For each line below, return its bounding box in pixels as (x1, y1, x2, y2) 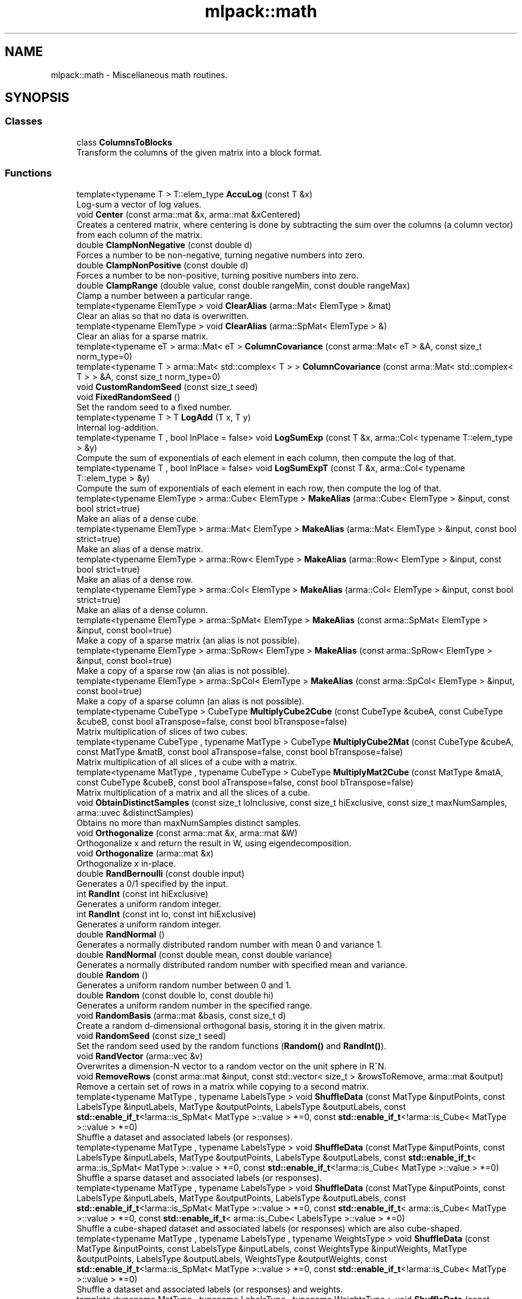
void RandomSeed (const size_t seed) (76, 1030, 226, 1041)
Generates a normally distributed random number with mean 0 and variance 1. (76, 939, 383, 949)
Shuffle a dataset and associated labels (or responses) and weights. (76, 1283, 343, 1294)
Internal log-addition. (76, 422, 159, 432)
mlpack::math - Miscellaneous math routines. (51, 69, 228, 80)
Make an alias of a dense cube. (76, 513, 199, 524)
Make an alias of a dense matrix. (76, 543, 204, 554)
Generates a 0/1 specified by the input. (76, 878, 228, 889)
